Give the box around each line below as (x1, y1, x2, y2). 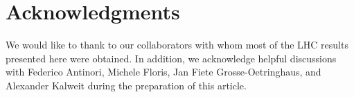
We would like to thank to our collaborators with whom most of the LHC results (6, 37, 348, 52)
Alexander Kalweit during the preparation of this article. (6, 78, 247, 92)
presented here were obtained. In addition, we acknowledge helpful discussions (6, 51, 337, 65)
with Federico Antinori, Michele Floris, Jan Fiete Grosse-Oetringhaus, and (6, 64, 321, 79)
